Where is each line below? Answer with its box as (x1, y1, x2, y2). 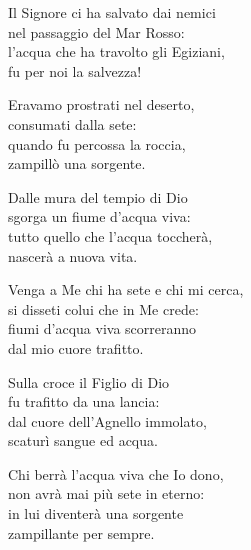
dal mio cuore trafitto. (8, 337, 144, 358)
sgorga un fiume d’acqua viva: (8, 206, 191, 227)
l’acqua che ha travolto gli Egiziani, (8, 41, 225, 62)
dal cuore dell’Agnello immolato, (8, 410, 207, 431)
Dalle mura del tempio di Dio (8, 186, 188, 207)
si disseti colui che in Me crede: (8, 298, 199, 319)
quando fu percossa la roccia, (8, 133, 186, 154)
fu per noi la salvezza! (8, 60, 142, 81)
